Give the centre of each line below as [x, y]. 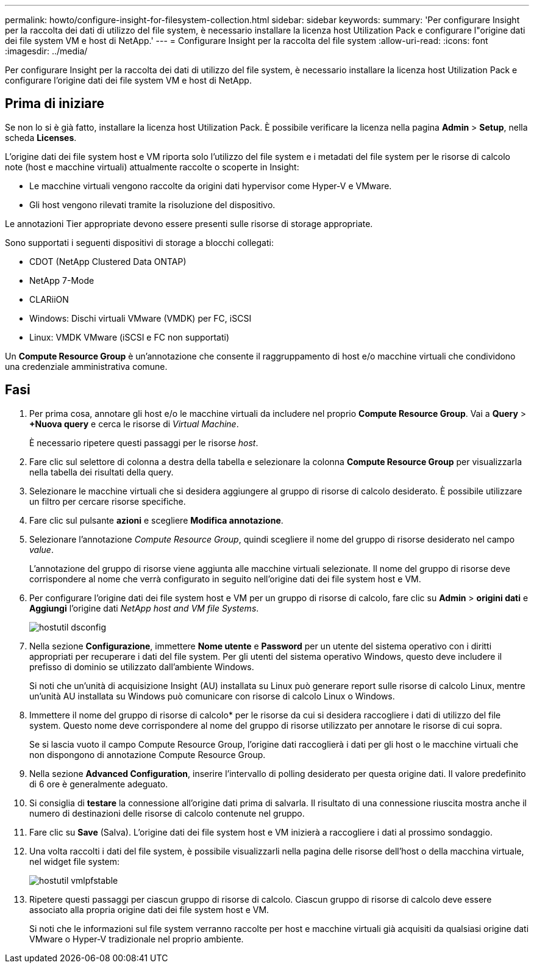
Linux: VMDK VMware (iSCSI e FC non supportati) [130, 337]
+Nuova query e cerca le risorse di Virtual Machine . [134, 424]
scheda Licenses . [41, 137]
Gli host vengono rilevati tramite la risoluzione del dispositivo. [152, 204]
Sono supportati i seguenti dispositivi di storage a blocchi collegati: [139, 242]
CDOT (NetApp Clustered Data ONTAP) [108, 261]
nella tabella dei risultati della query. [101, 472]
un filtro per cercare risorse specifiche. [108, 501]
